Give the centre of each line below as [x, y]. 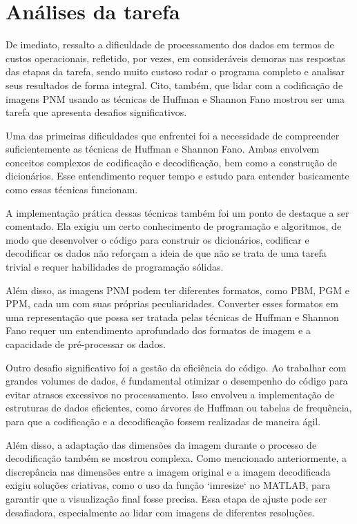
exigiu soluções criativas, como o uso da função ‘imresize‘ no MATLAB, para [168, 485]
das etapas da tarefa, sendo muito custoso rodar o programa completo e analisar [175, 71]
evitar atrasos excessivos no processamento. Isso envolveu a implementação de [170, 394]
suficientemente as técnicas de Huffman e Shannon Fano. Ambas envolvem [163, 149]
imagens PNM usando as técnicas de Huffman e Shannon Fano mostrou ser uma [175, 98]
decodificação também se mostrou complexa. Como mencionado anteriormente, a [176, 458]
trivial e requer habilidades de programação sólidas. [115, 267]
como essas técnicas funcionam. [72, 190]
